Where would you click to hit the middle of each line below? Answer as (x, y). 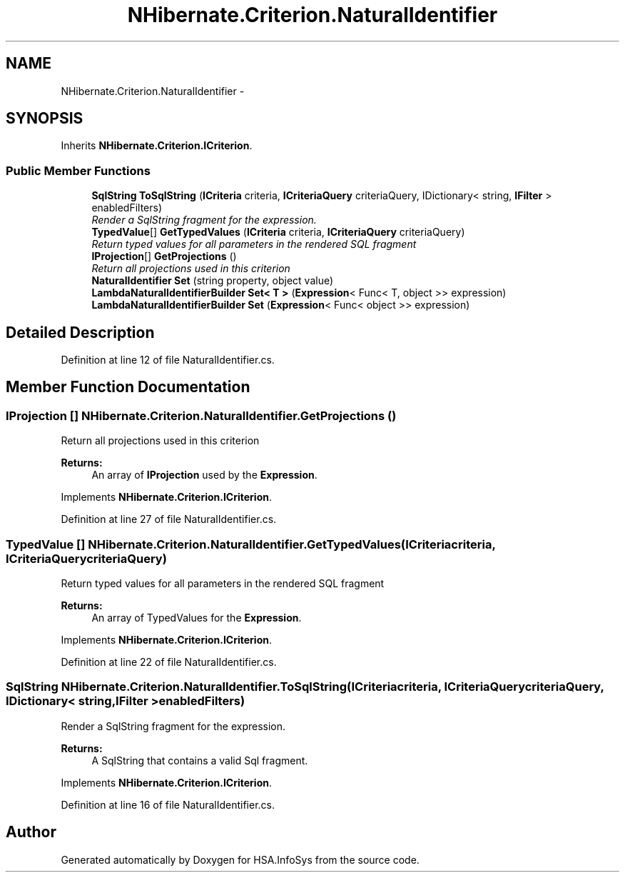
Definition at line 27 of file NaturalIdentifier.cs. (169, 519)
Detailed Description (80, 332)
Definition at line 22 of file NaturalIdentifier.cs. (169, 662)
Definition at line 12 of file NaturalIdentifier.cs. (168, 360)
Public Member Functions (78, 170)
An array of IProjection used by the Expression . (204, 475)
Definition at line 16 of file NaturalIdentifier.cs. (168, 804)
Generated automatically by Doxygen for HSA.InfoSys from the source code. (240, 859)
